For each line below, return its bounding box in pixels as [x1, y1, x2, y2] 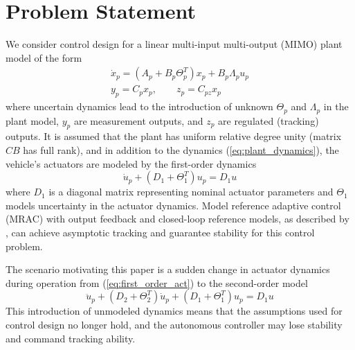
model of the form [6, 50, 82, 64]
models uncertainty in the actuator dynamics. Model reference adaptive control [6, 198, 341, 212]
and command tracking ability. [6, 331, 136, 345]
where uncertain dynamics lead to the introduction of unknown [6, 99, 273, 114]
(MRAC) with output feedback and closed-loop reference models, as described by [6, 211, 349, 226]
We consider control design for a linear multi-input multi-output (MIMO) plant [6, 37, 343, 51]
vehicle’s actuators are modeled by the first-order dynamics [6, 156, 257, 170]
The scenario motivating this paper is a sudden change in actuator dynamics [6, 262, 330, 277]
